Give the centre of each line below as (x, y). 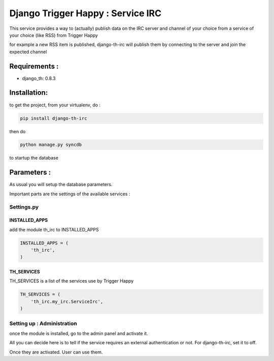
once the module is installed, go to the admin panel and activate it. (79, 333)
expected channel (28, 52)
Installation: (29, 93)
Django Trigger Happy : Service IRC (85, 13)
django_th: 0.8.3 (39, 78)
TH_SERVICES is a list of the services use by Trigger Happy (72, 281)
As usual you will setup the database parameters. (61, 184)
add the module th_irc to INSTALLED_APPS (54, 229)
